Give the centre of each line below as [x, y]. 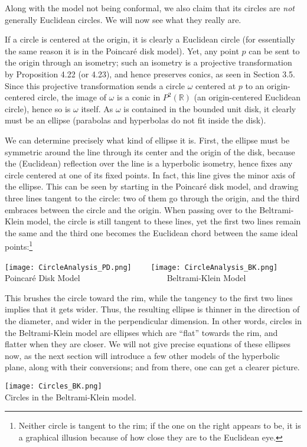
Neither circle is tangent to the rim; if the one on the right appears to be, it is [160, 425]
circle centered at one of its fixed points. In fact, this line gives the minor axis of [150, 174]
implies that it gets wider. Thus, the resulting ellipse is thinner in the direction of [152, 309]
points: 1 [19, 245]
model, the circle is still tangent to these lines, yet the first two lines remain [164, 221]
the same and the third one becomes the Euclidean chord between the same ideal [151, 232]
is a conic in [138, 97]
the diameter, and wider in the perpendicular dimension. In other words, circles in [153, 320]
